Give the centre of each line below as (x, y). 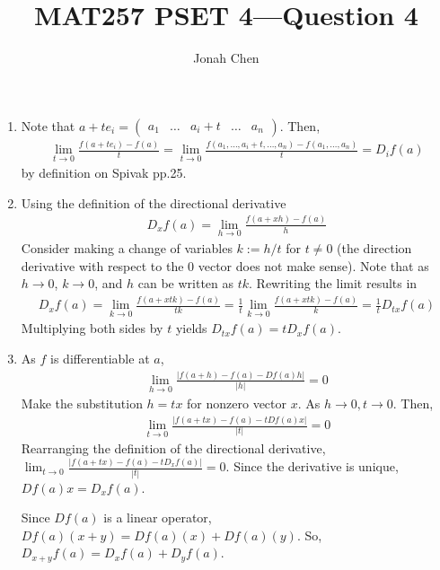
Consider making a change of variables (127, 248)
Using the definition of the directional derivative (154, 202)
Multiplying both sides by (92, 328)
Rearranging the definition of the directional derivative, (173, 448)
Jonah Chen (226, 58)
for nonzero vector (237, 403)
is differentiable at (100, 358)
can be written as (186, 283)
